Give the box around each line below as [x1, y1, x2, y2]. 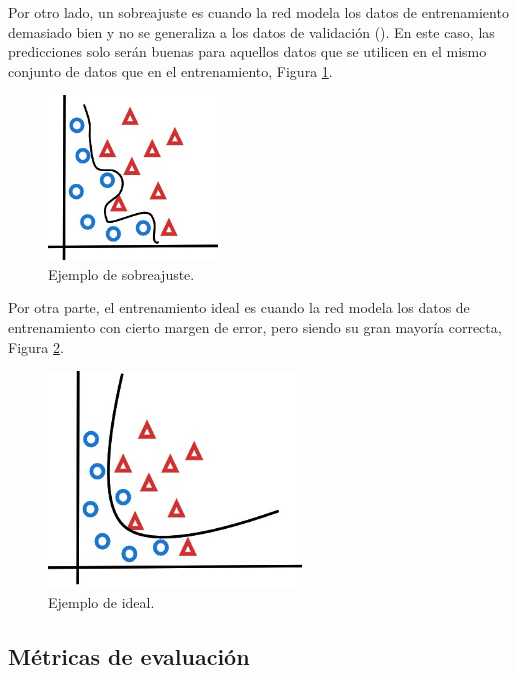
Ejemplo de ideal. [48, 592, 155, 613]
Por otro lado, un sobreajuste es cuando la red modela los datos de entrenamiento [8, 2, 509, 22]
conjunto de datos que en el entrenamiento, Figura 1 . [8, 60, 333, 81]
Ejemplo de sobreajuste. [48, 263, 195, 284]
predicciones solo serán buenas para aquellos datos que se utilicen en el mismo [8, 41, 487, 62]
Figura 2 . [8, 336, 64, 357]
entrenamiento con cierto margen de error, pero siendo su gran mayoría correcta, [8, 316, 502, 337]
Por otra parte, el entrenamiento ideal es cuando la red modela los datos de [8, 297, 470, 318]
